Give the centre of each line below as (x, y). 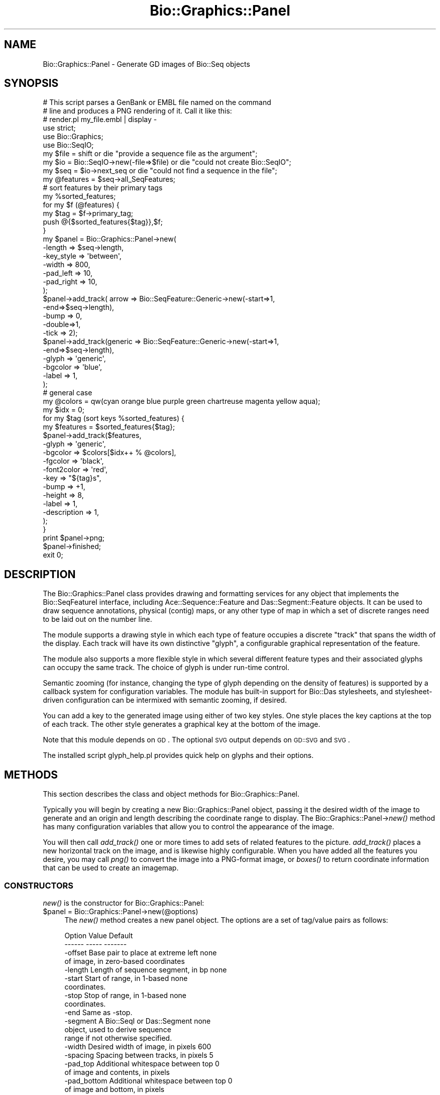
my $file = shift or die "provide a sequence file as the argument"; (150, 154)
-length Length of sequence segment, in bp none (146, 969)
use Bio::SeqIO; (68, 145)
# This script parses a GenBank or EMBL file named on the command (157, 102)
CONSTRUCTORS (39, 885)
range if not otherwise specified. (118, 1038)
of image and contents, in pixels (117, 1072)
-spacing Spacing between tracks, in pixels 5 (139, 1055)
